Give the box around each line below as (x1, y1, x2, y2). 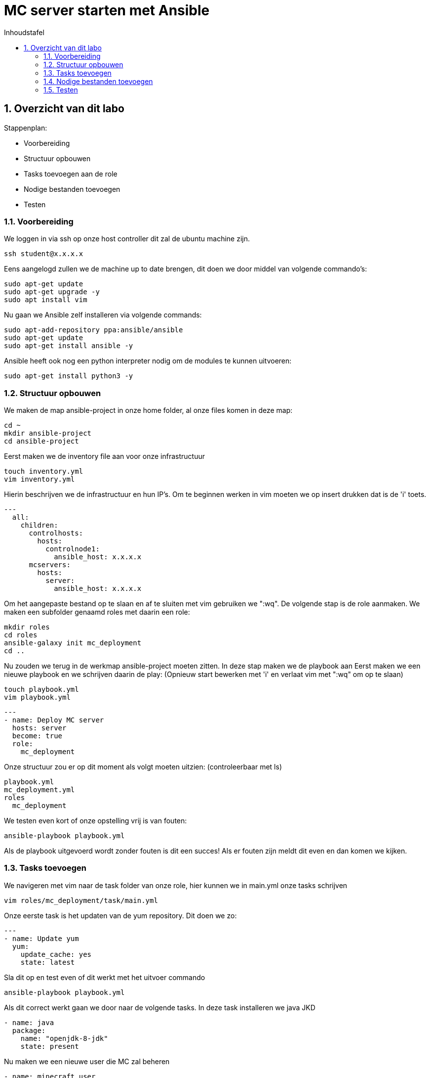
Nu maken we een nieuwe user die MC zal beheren (4, 1057, 170, 1066)
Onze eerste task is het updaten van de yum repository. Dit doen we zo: (4, 911, 237, 920)
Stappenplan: (4, 123, 47, 132)
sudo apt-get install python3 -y (4, 372, 133, 380)
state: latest (20, 958, 75, 966)
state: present (20, 1042, 79, 1050)
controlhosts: (29, 529, 83, 538)
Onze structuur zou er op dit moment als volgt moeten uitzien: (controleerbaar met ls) (4, 763, 282, 771)
